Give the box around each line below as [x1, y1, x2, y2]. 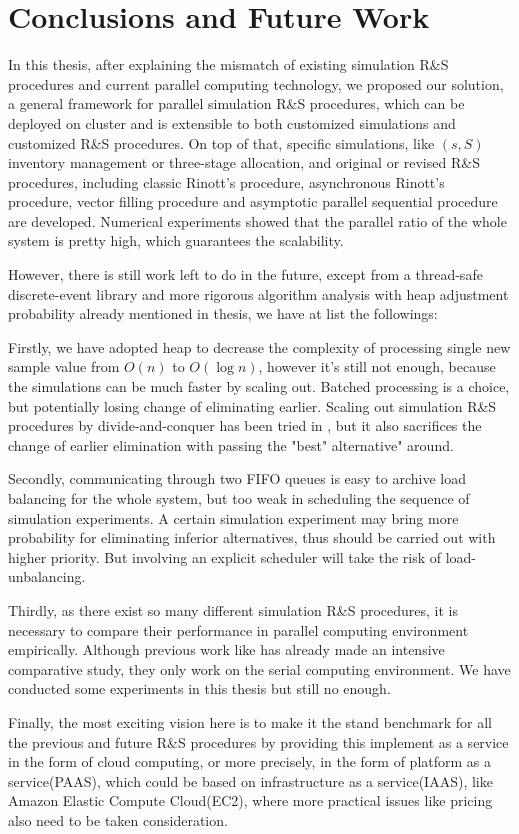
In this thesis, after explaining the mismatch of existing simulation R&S [8, 54, 449, 75]
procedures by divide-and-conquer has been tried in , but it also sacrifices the [8, 415, 482, 436]
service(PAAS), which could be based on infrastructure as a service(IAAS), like [8, 770, 493, 791]
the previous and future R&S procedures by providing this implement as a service [8, 731, 509, 752]
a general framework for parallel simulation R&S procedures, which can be [8, 93, 465, 114]
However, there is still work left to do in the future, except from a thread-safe [8, 264, 483, 285]
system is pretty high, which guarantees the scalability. [8, 230, 344, 251]
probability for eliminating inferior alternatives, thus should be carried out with [8, 527, 496, 548]
